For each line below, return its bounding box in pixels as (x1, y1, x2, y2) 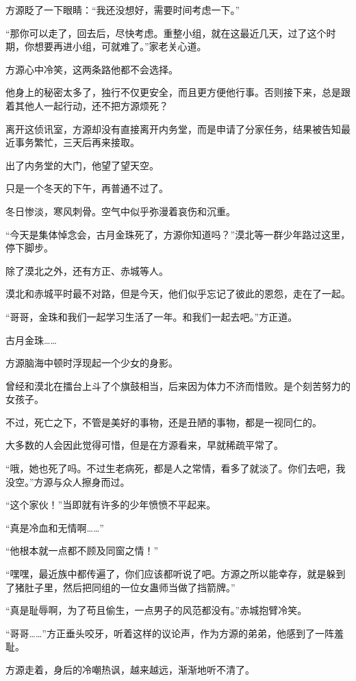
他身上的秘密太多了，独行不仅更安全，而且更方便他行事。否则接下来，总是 (5, 85, 341, 99)
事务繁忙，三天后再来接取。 (14, 135, 140, 149)
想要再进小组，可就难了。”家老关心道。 (34, 39, 207, 53)
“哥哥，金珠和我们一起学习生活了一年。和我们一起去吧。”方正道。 (5, 309, 298, 323)
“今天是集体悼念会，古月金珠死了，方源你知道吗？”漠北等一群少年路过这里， (5, 227, 351, 241)
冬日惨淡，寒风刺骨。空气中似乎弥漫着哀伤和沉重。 (5, 203, 236, 218)
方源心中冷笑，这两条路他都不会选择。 (5, 62, 178, 76)
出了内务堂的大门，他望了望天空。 (5, 158, 159, 172)
